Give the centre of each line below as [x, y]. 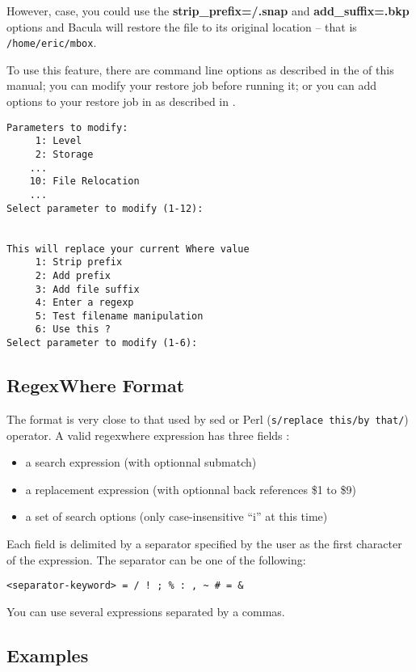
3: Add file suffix [87, 289]
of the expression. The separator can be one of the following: [156, 559]
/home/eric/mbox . [52, 42]
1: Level [59, 141]
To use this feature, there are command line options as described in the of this [200, 69]
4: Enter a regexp [84, 303]
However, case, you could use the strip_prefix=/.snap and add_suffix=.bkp [208, 11]
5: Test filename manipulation [119, 316]
